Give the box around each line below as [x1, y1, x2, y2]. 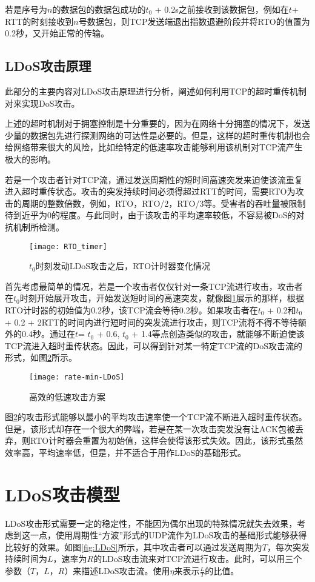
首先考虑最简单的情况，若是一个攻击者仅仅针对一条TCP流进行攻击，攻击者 [5, 279, 303, 292]
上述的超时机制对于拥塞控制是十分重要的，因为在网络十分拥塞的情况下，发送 [5, 117, 310, 130]
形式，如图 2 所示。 [5, 351, 77, 364]
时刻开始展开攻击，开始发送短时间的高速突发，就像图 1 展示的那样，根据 [19, 292, 304, 304]
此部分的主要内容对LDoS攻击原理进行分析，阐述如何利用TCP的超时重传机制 [5, 84, 307, 97]
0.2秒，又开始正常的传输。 [5, 27, 109, 39]
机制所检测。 [13, 220, 64, 233]
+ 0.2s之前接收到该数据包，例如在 [154, 3, 289, 15]
